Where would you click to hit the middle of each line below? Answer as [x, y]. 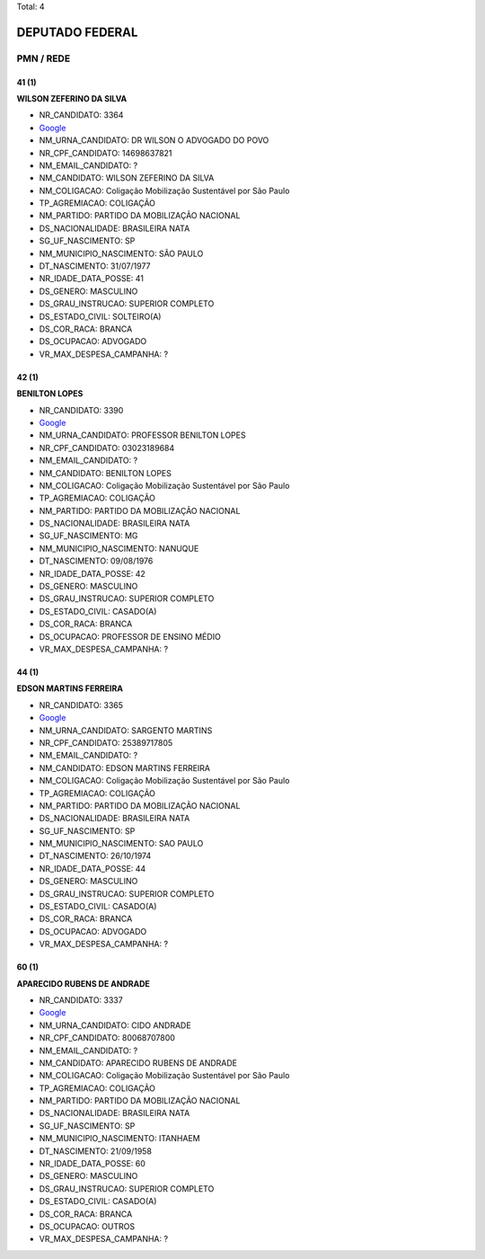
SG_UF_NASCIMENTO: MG [88, 536]
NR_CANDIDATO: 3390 [81, 410]
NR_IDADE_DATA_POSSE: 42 [92, 573]
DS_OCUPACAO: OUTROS [87, 1226]
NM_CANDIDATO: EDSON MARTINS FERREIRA [125, 767]
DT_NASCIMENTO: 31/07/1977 [95, 266]
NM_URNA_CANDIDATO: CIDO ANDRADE [115, 1025]
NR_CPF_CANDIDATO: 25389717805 [106, 742]
